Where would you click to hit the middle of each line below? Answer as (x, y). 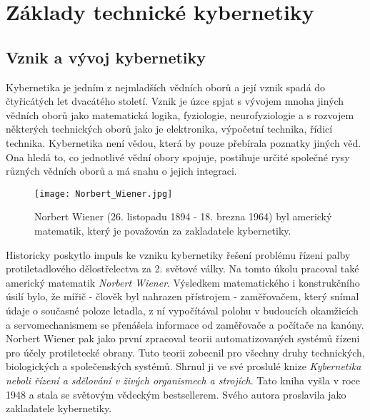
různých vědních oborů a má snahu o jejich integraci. (121, 171)
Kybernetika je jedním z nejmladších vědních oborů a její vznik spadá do (166, 87)
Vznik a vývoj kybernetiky (106, 57)
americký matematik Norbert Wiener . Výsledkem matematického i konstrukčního (183, 282)
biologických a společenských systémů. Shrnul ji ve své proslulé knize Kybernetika (184, 366)
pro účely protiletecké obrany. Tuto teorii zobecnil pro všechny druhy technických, (185, 352)
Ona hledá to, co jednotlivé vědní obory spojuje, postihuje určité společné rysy (178, 157)
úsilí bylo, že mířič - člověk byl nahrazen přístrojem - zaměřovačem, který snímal (182, 296)
